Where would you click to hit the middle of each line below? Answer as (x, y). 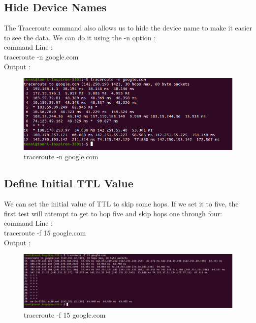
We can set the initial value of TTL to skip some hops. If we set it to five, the (121, 204)
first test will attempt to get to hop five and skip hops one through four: (113, 213)
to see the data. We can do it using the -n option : (80, 37)
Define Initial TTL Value (69, 183)
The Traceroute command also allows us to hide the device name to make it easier (128, 28)
